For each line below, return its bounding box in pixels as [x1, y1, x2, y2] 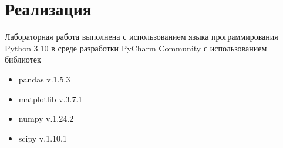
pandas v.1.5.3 [18, 73, 70, 85]
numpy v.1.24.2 [18, 112, 74, 125]
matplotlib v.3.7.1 [18, 92, 83, 105]
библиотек [5, 53, 41, 66]
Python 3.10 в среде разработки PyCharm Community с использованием [5, 42, 267, 54]
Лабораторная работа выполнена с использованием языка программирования [5, 30, 278, 43]
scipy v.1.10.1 [18, 132, 67, 144]
